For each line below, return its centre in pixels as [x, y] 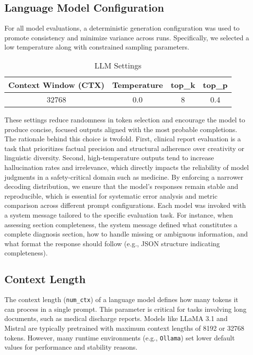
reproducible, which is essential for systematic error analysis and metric [111, 195]
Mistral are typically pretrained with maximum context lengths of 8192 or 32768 [125, 328]
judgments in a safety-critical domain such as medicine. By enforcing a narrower [124, 177]
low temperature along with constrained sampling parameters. [97, 47]
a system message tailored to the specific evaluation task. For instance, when [119, 214]
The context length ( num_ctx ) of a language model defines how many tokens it [121, 299]
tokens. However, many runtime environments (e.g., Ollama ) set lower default [120, 337]
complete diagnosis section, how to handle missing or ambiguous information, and [126, 234]
